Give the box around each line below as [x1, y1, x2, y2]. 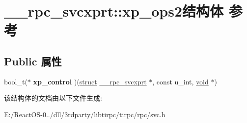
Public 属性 [4, 53, 62, 68]
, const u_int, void [152, 76, 209, 86]
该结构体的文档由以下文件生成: [4, 93, 102, 103]
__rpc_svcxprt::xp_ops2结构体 [4, 1, 224, 21]
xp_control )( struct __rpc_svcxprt [33, 76, 147, 86]
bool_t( [4, 76, 27, 86]
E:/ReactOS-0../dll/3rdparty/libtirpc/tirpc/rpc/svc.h [4, 109, 165, 119]
